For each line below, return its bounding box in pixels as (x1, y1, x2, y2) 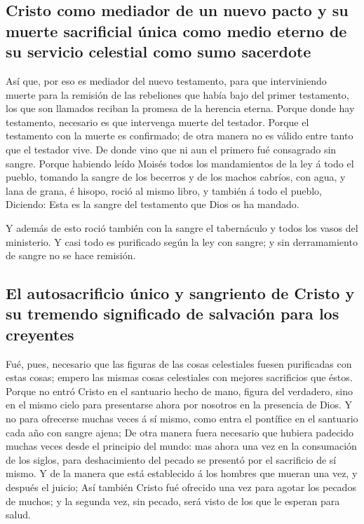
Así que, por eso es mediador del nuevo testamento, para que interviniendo (6, 73, 327, 88)
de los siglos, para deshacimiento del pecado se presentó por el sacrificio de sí (6, 452, 337, 467)
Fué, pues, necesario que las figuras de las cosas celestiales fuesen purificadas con (6, 356, 352, 371)
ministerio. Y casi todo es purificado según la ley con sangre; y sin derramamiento (6, 234, 358, 249)
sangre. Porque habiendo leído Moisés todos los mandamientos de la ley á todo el (6, 156, 354, 170)
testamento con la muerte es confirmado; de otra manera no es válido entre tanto (6, 128, 353, 143)
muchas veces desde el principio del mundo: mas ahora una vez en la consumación (6, 439, 357, 453)
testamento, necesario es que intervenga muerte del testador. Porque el (6, 114, 309, 129)
